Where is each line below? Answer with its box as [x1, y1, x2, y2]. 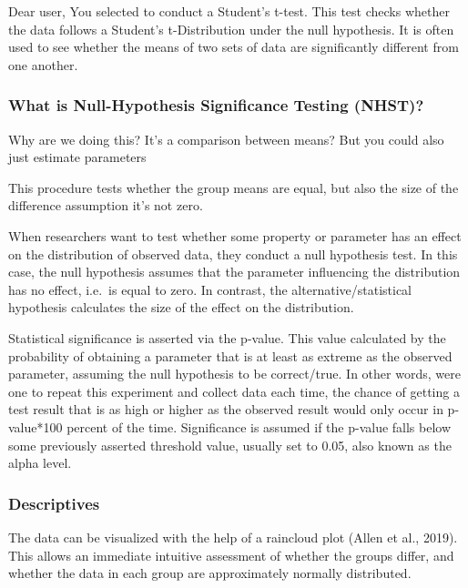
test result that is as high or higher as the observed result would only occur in [8, 400, 443, 419]
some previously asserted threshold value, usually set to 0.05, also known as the [8, 435, 452, 454]
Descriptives [8, 492, 100, 514]
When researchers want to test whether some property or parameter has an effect [8, 226, 462, 245]
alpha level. [8, 453, 72, 472]
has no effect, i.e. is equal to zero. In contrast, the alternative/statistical [8, 279, 412, 299]
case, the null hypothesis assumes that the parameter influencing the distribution [8, 262, 461, 281]
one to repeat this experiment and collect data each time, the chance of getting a [8, 381, 460, 400]
